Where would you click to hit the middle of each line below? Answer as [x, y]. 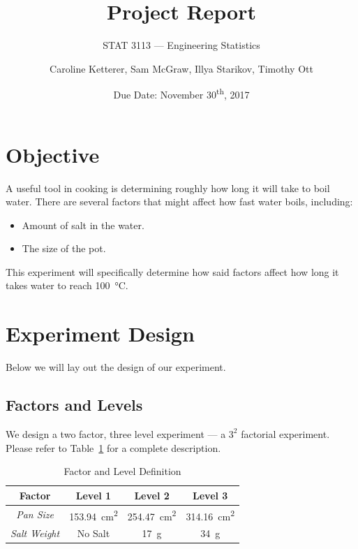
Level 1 [94, 495]
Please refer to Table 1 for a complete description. [113, 447]
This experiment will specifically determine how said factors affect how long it [172, 271]
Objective [53, 154]
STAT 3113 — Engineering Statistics [181, 45]
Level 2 [152, 495]
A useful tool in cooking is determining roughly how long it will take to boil [168, 188]
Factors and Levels [74, 405]
